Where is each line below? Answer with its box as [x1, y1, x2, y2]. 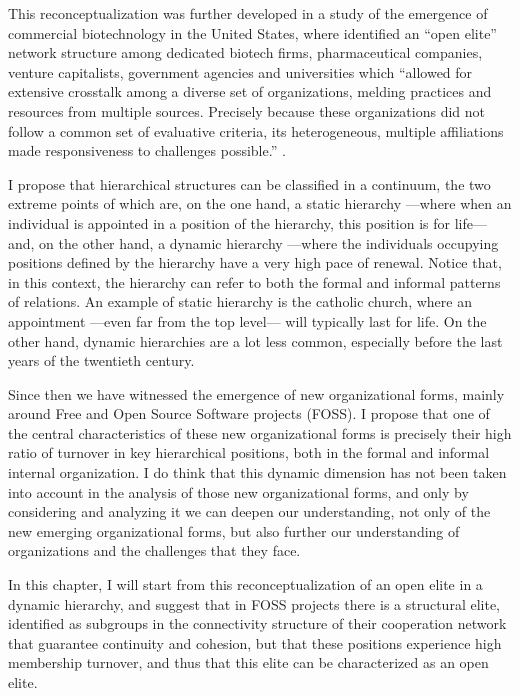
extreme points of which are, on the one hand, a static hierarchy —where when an [8, 193, 512, 214]
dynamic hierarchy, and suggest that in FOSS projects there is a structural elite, [8, 593, 500, 614]
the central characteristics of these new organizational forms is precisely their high [8, 422, 512, 443]
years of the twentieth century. [8, 350, 195, 371]
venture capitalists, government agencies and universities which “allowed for [8, 61, 473, 82]
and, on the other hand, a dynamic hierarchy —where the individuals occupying [8, 232, 499, 253]
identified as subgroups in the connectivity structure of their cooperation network [8, 613, 507, 634]
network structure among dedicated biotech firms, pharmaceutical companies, [8, 42, 483, 63]
